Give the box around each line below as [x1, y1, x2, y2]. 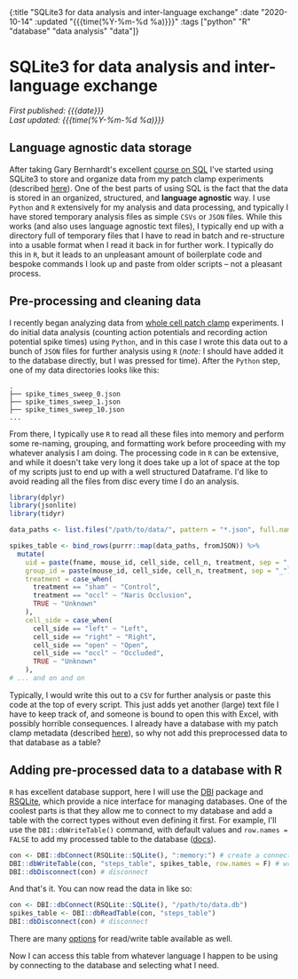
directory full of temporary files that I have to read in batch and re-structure [9, 229, 286, 241]
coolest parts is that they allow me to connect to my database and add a [9, 805, 273, 815]
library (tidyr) [9, 510, 66, 518]
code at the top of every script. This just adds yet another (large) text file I [9, 699, 279, 710]
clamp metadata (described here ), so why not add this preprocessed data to [9, 727, 288, 738]
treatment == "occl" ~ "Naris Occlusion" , [32, 591, 192, 600]
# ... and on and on [9, 674, 86, 683]
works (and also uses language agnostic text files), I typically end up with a [9, 221, 284, 231]
